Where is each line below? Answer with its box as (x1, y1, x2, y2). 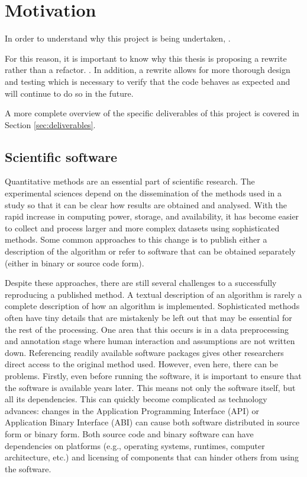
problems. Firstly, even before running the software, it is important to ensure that (5, 369, 302, 381)
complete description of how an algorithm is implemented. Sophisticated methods (5, 300, 300, 312)
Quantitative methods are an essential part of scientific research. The (5, 175, 255, 187)
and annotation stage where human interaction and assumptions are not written (5, 335, 295, 347)
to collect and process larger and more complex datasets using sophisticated (5, 221, 280, 234)
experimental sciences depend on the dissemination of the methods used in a (5, 187, 282, 199)
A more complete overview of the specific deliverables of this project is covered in (5, 107, 299, 119)
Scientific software (5, 147, 118, 166)
